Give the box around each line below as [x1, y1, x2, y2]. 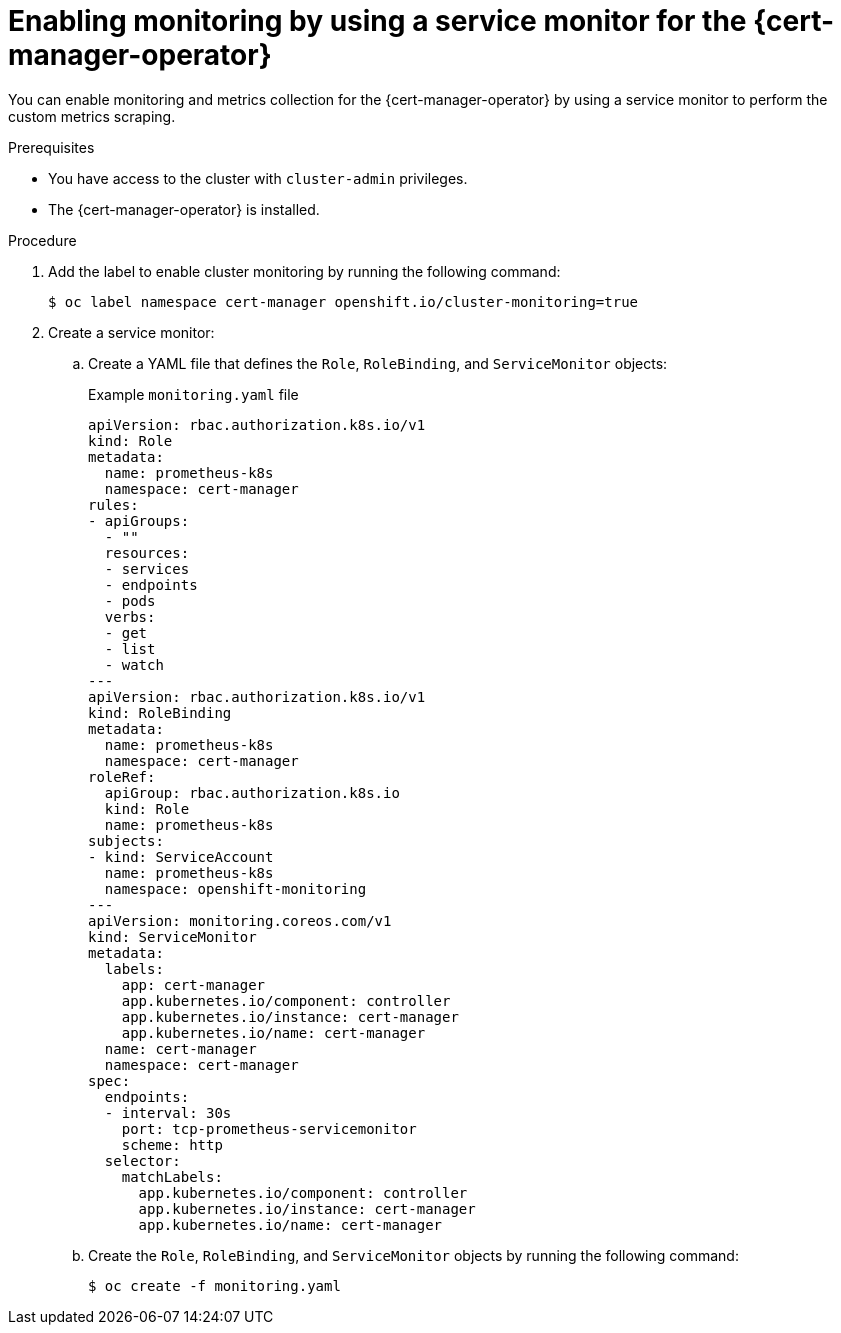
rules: [88, 496, 139, 513]
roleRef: [88, 768, 156, 785]
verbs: [104, 608, 156, 625]
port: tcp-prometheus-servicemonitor [121, 1120, 417, 1137]
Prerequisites [8, 138, 95, 156]
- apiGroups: [88, 512, 190, 529]
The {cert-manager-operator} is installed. [48, 200, 320, 218]
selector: [104, 1152, 181, 1169]
